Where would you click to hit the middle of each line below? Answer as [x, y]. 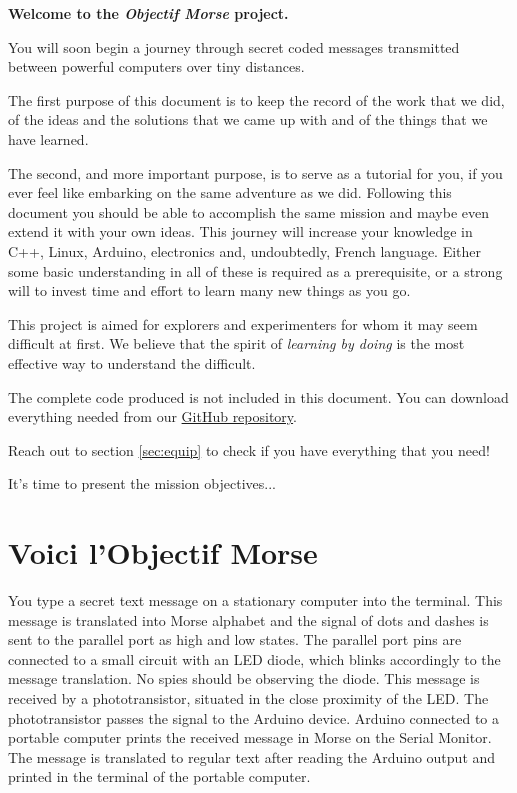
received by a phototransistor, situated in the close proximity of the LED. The [248, 697]
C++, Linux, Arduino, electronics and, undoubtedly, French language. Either [245, 250]
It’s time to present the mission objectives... [142, 483]
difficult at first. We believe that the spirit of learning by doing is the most [236, 343]
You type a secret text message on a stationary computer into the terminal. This [255, 600]
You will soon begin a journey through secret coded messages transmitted [234, 46]
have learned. [48, 138]
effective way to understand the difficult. [132, 362]
